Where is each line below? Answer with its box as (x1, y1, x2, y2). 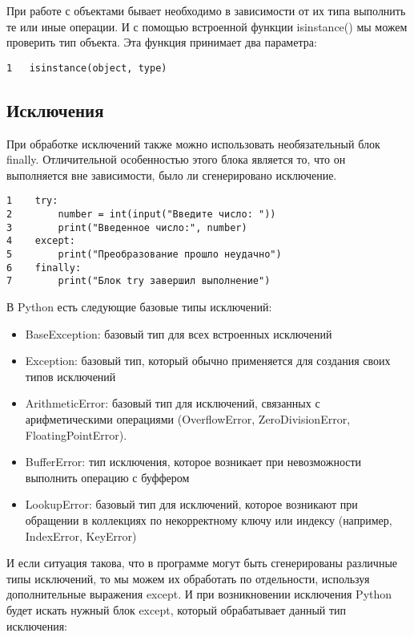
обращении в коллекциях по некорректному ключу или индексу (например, (25, 511, 392, 528)
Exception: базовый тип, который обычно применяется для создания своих (25, 352, 391, 369)
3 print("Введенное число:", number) (6, 221, 247, 233)
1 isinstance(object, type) (6, 62, 167, 74)
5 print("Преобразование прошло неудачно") (6, 249, 282, 261)
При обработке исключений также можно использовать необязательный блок (6, 135, 380, 152)
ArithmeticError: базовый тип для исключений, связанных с (25, 395, 320, 412)
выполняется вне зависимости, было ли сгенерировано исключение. (6, 166, 337, 183)
